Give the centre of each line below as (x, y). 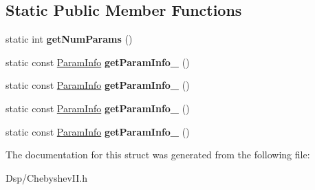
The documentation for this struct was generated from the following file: (158, 155)
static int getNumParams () (69, 39)
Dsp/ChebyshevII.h (46, 177)
